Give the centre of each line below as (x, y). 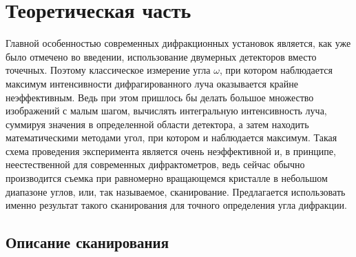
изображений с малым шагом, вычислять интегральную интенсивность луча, (166, 111)
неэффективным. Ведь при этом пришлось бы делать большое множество (160, 97)
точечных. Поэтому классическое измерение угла (108, 70)
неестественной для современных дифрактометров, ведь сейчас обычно (155, 164)
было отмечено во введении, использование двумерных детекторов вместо (161, 56)
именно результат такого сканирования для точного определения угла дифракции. (176, 205)
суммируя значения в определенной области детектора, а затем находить (157, 124)
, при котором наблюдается (276, 70)
